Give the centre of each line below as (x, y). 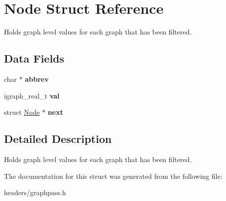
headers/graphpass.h (35, 192)
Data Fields (34, 58)
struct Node (22, 112)
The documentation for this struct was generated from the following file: (113, 176)
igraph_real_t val (32, 95)
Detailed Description (58, 139)
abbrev (37, 79)
